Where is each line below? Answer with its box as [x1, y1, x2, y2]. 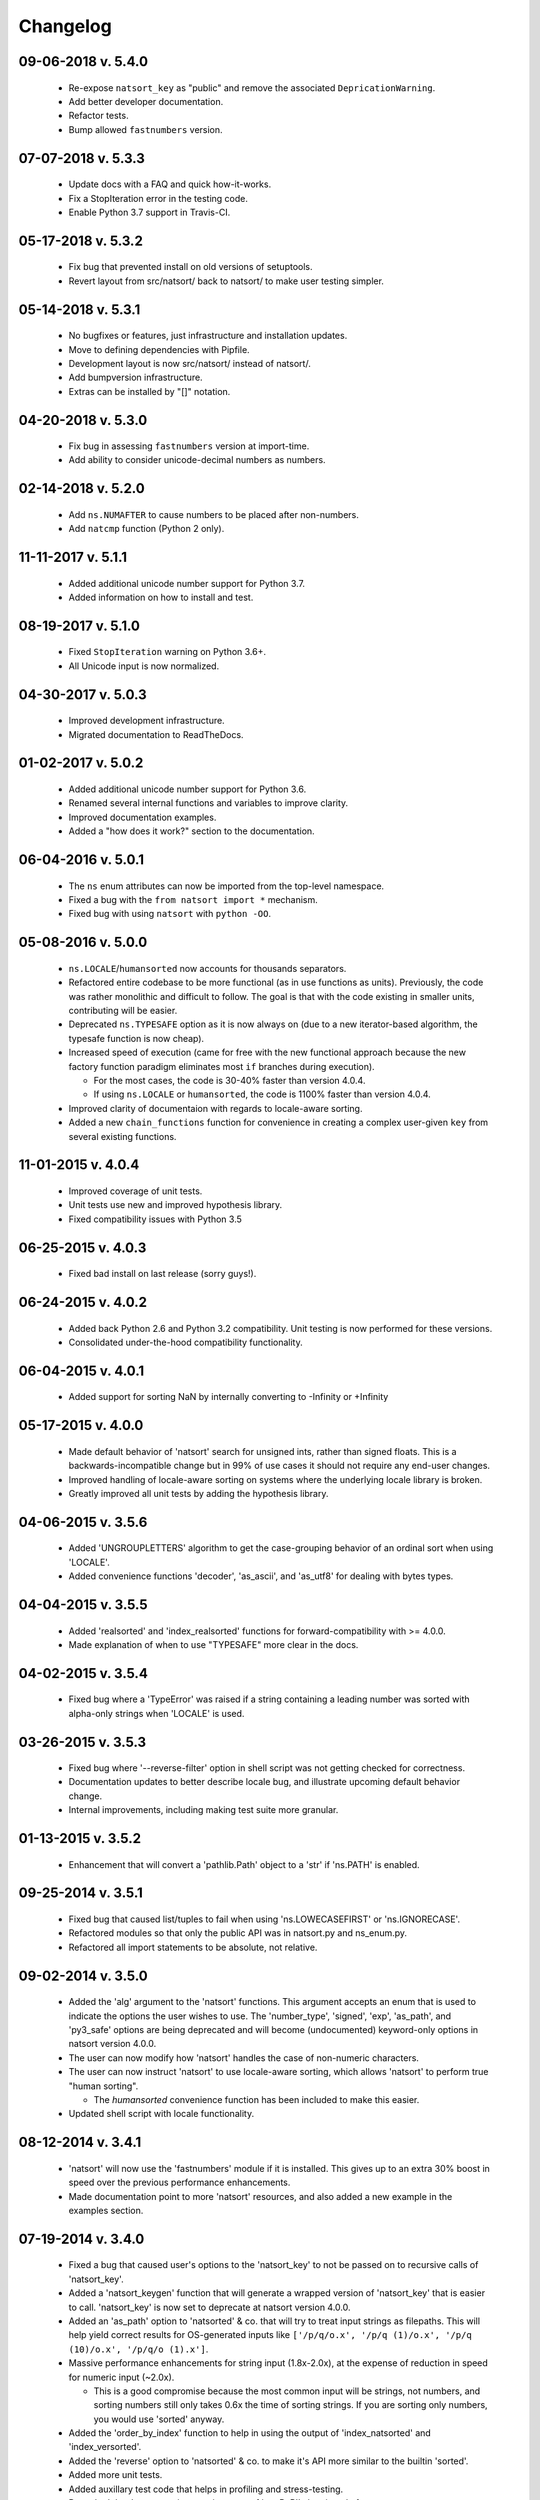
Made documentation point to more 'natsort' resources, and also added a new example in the [68, 2190, 453, 2202]
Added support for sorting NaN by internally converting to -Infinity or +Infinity [68, 1391, 389, 1403]
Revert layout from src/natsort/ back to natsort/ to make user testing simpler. [68, 275, 385, 287]
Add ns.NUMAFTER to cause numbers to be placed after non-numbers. [68, 508, 360, 520]
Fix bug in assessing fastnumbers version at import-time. [68, 440, 310, 452]
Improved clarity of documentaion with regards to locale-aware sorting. [68, 1102, 363, 1114]
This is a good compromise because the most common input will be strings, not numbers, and [93, 2385, 481, 2397]
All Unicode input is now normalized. [68, 660, 220, 672]
